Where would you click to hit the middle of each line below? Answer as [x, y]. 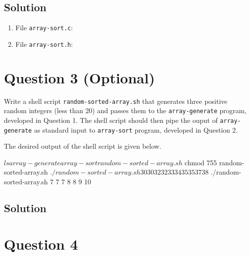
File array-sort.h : [44, 44]
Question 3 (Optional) [79, 77]
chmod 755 [201, 162]
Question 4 [41, 244]
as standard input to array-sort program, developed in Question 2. [136, 129]
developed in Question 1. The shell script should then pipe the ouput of [111, 120]
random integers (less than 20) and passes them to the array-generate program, [125, 110]
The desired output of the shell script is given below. [83, 146]
